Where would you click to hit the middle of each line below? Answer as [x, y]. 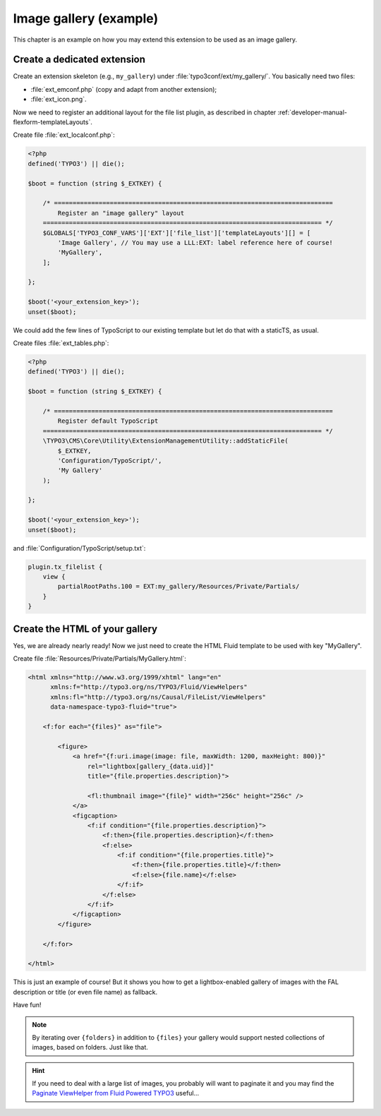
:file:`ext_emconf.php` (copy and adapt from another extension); [124, 89]
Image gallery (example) [86, 18]
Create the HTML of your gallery [85, 629]
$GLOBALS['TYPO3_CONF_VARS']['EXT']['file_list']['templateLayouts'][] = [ [177, 233]
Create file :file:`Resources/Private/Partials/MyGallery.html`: [100, 659]
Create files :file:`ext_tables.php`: [61, 343]
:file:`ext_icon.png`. [59, 100]
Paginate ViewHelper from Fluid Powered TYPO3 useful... [116, 1093]
